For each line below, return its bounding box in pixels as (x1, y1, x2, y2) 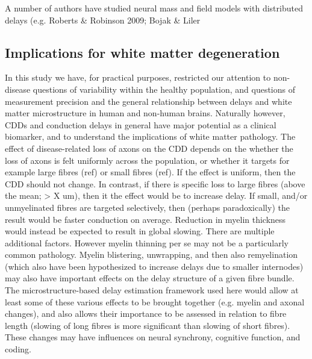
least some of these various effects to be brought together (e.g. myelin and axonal (5, 295, 305, 308)
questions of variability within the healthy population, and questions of (33, 83, 296, 95)
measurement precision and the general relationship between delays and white (5, 95, 292, 107)
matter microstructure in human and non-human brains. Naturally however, (5, 107, 285, 119)
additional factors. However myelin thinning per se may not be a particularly (5, 236, 289, 249)
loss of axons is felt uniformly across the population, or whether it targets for (5, 154, 290, 166)
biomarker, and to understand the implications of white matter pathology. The (5, 130, 296, 143)
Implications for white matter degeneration (5, 43, 280, 61)
